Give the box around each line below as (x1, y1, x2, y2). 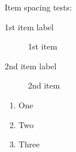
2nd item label (5, 59, 57, 72)
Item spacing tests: (5, 1, 72, 13)
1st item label (5, 20, 54, 33)
